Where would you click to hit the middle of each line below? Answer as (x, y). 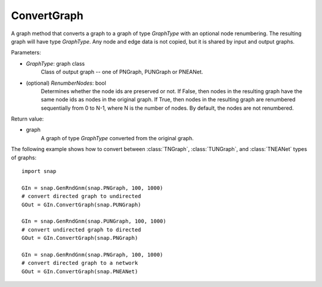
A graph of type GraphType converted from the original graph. (117, 138)
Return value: (27, 119)
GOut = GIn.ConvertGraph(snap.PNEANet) (80, 271)
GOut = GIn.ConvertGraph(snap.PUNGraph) (81, 205)
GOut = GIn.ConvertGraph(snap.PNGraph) (80, 238)
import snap (39, 171)
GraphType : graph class (55, 63)
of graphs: (24, 158)
